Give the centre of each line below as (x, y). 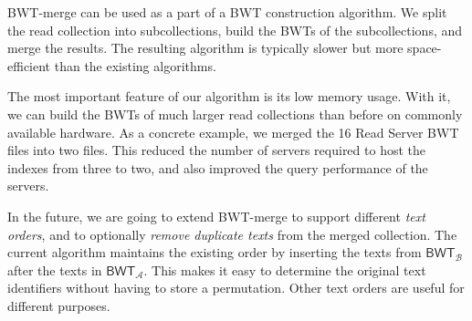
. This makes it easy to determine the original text (285, 269)
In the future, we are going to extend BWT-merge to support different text (216, 216)
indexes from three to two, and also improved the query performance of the (218, 167)
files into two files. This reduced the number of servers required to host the (216, 150)
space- (425, 48)
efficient (29, 65)
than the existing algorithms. (135, 65)
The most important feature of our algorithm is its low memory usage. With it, (229, 96)
